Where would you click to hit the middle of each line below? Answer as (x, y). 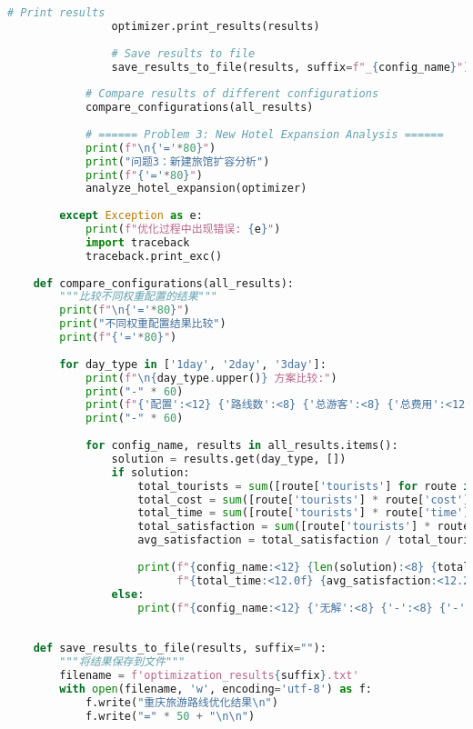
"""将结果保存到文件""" (122, 662)
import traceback (137, 242)
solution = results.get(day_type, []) (229, 459)
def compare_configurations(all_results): (163, 283)
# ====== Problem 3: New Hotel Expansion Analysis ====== (264, 134)
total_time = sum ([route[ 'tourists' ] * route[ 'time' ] (304, 513)
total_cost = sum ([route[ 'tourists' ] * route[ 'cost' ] (304, 499)
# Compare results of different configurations (232, 94)
